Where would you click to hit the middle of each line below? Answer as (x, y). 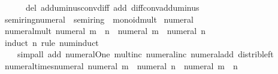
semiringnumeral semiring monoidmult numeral (99, 19)
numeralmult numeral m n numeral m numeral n (105, 31)
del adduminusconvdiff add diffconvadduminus (112, 7)
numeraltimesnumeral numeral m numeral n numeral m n (121, 65)
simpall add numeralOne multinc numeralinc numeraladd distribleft (145, 54)
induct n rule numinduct (52, 42)
